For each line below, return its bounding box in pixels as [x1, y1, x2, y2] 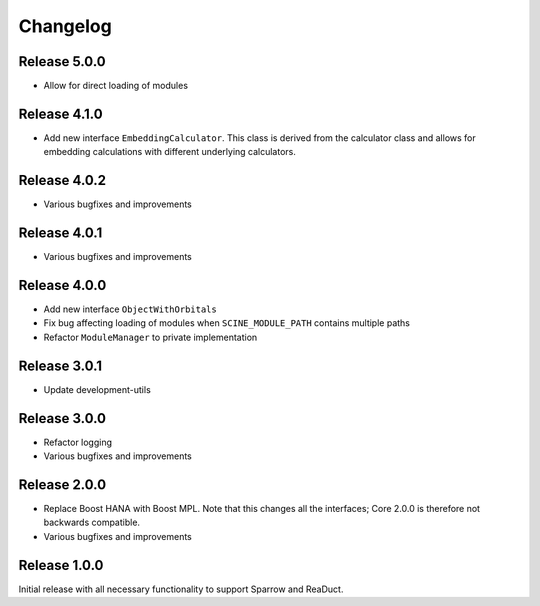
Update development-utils [43, 383, 152, 395]
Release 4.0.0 [18, 276, 107, 294]
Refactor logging [43, 436, 113, 448]
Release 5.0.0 [18, 53, 106, 70]
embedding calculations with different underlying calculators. [43, 146, 297, 158]
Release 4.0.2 [18, 172, 107, 189]
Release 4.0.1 [18, 225, 103, 242]
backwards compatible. [43, 516, 140, 529]
